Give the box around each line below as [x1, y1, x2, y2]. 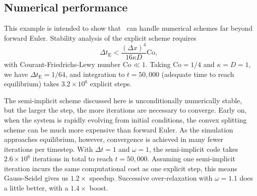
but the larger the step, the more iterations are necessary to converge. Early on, [4, 105, 247, 115]
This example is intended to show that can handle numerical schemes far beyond [4, 23, 253, 33]
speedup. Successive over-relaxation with [89, 173, 213, 183]
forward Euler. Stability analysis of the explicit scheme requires [4, 32, 196, 43]
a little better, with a [4, 183, 68, 193]
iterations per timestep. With [4, 143, 93, 154]
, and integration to [65, 68, 125, 79]
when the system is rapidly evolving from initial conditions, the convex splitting [4, 114, 247, 125]
